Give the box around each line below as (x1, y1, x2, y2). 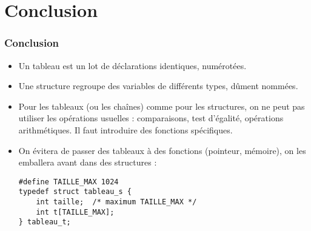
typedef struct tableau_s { (18, 187, 132, 196)
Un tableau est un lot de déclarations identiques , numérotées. (18, 59, 247, 72)
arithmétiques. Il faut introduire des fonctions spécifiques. (18, 123, 233, 136)
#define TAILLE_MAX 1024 (18, 177, 119, 186)
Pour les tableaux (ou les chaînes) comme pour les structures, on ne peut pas (18, 99, 305, 112)
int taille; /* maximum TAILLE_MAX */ (36, 198, 197, 207)
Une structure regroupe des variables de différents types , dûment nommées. (18, 79, 298, 92)
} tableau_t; (18, 218, 71, 227)
